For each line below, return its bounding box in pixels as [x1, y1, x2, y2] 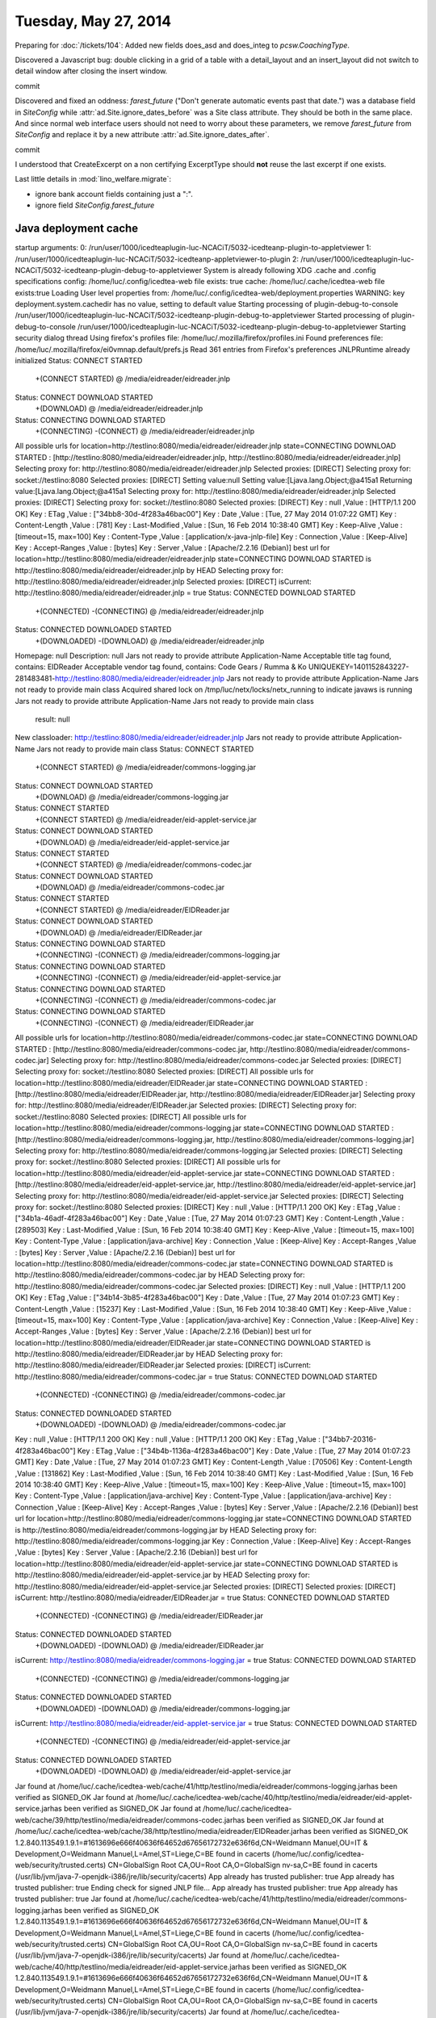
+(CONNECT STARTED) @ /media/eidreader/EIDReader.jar [35, 905, 230, 915]
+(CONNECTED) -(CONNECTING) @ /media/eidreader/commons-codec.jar [35, 1390, 286, 1400]
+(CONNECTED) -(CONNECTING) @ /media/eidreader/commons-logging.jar [35, 1673, 290, 1683]
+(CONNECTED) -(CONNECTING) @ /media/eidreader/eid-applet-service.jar [35, 1736, 291, 1747]
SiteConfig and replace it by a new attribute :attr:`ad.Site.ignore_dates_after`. [15, 130, 270, 140]
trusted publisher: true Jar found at [15, 1894, 132, 1904]
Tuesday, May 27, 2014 [15, 12, 172, 30]
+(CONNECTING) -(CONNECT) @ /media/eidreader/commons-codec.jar [35, 995, 276, 1005]
